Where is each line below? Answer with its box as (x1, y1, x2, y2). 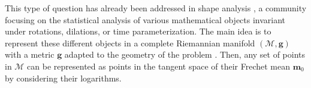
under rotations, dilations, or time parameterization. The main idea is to (5, 25, 271, 37)
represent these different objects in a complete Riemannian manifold (5, 36, 255, 49)
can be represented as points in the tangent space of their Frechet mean (27, 59, 290, 72)
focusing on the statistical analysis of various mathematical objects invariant (5, 13, 286, 26)
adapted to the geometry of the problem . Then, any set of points (64, 48, 306, 61)
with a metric (5, 48, 55, 61)
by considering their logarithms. (5, 71, 122, 84)
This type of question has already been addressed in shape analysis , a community (5, 2, 307, 14)
